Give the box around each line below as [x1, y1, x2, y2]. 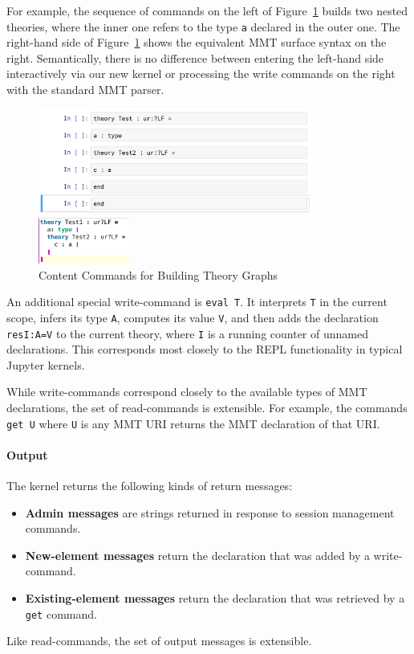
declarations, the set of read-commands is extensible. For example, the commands [6, 399, 408, 415]
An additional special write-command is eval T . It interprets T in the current [6, 293, 388, 310]
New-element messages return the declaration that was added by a [25, 546, 370, 563]
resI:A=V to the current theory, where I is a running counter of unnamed [6, 325, 368, 341]
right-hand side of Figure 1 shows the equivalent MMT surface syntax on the [6, 34, 387, 51]
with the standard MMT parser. [6, 81, 164, 98]
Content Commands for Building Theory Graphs [39, 266, 278, 283]
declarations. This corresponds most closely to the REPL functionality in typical [6, 341, 403, 358]
